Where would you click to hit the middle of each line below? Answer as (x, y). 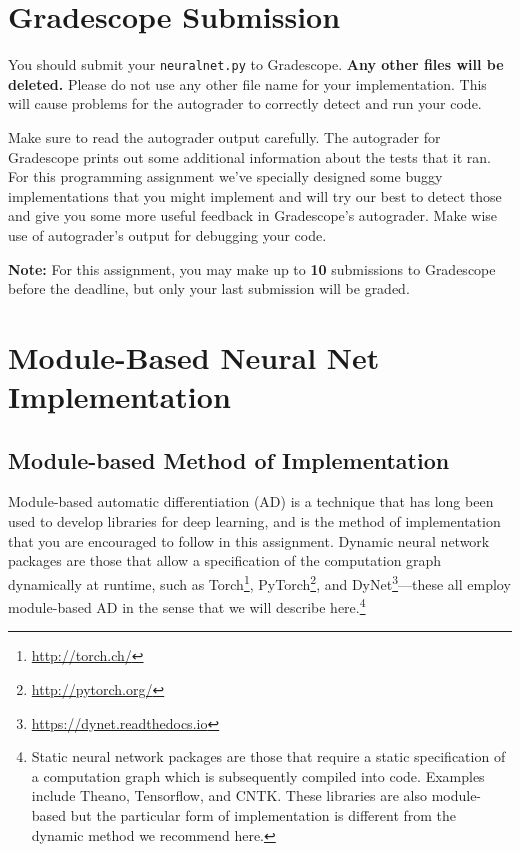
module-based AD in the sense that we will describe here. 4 (187, 605)
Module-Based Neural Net (194, 356)
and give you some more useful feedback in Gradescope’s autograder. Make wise (253, 215)
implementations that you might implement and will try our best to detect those (255, 195)
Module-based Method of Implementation (229, 459)
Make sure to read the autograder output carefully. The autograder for (224, 136)
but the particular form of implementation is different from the (263, 814)
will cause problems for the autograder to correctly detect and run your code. (245, 103)
